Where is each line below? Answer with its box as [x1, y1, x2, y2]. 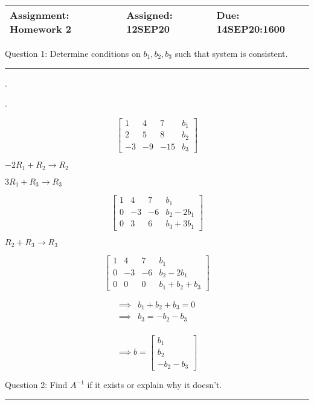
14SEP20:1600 [216, 22, 286, 36]
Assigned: [126, 8, 173, 22]
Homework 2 [10, 22, 71, 36]
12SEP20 [126, 22, 170, 36]
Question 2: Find [5, 378, 68, 391]
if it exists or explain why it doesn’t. [87, 378, 222, 391]
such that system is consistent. [175, 47, 288, 59]
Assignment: [10, 8, 69, 22]
